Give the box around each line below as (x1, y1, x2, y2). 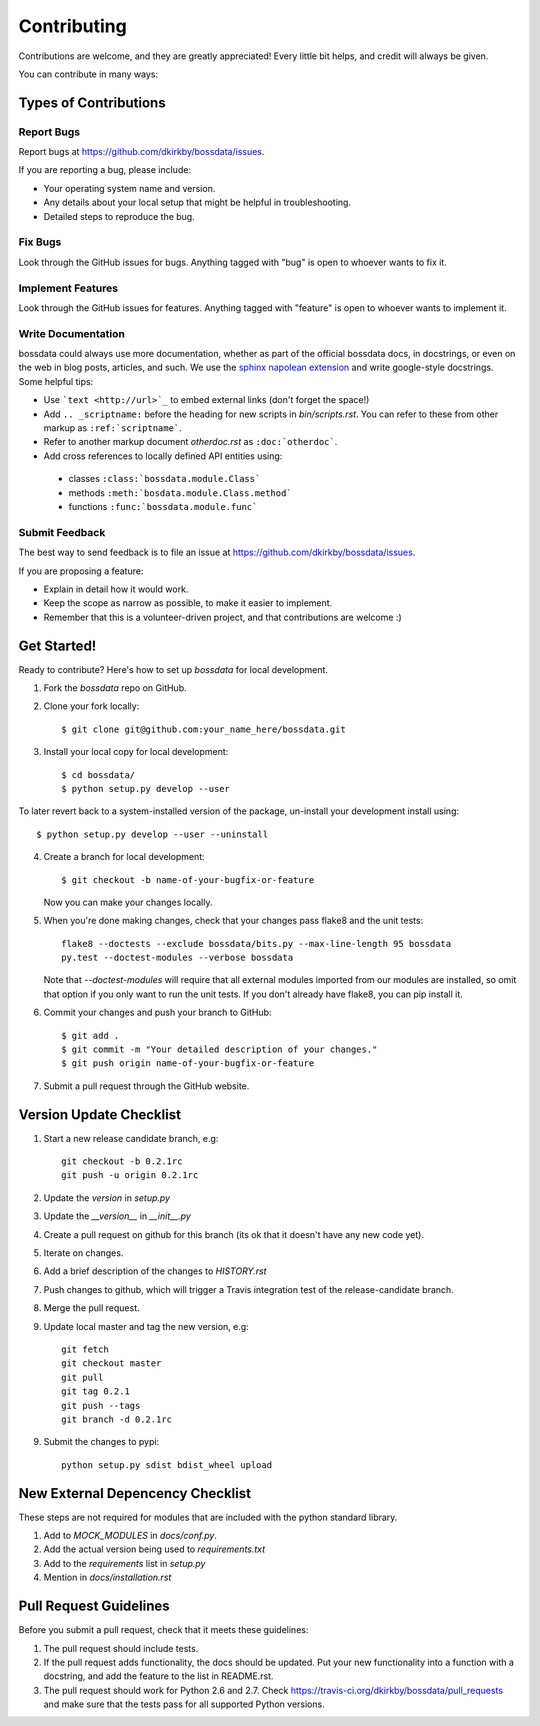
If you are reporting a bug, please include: (18, 164, 192, 176)
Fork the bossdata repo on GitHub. (43, 681, 187, 694)
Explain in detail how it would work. (43, 583, 189, 595)
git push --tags (61, 1400, 141, 1411)
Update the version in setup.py (43, 1191, 170, 1204)
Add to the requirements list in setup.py (43, 1557, 206, 1569)
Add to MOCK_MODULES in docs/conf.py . (43, 1530, 217, 1542)
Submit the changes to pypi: (43, 1436, 160, 1448)
